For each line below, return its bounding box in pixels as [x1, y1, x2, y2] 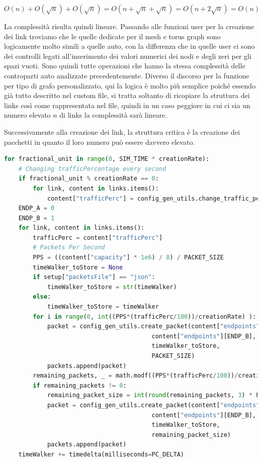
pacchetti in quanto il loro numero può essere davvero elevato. [4, 136, 195, 147]
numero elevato [4, 110, 51, 120]
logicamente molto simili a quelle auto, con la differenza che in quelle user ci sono [4, 41, 255, 51]
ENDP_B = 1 [18, 214, 55, 222]
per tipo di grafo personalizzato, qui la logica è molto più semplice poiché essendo [4, 80, 256, 90]
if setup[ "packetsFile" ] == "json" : [33, 273, 155, 281]
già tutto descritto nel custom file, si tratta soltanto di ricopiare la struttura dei [4, 90, 250, 101]
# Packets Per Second [33, 244, 105, 251]
